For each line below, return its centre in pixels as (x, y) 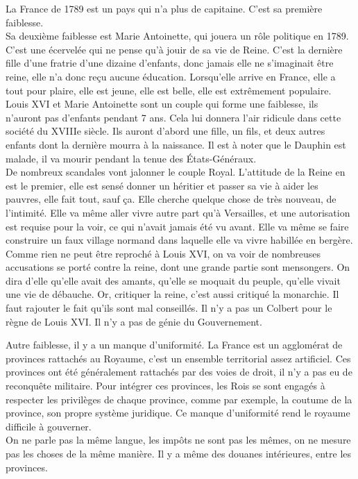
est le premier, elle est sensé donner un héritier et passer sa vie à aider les (162, 185)
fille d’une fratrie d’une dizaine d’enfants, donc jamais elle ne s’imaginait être (170, 63)
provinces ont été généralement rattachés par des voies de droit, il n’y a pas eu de (179, 372)
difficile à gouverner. (49, 426)
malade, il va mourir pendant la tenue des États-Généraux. (131, 158)
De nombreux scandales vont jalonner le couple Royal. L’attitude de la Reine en (176, 172)
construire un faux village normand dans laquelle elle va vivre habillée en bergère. (179, 240)
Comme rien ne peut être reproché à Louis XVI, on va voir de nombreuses (163, 253)
